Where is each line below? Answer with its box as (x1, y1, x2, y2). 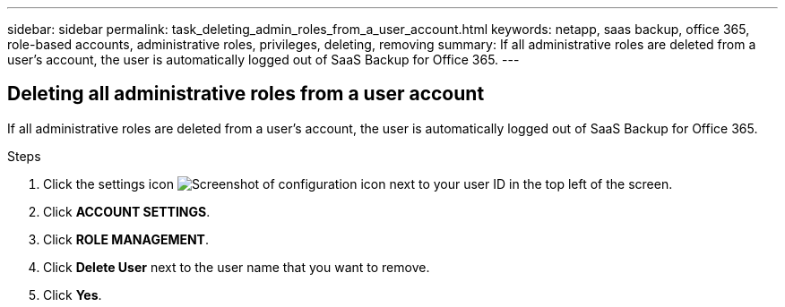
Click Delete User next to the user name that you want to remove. (43, 259, 430, 275)
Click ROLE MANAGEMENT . (43, 231, 210, 247)
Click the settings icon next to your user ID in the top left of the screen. (43, 175, 673, 192)
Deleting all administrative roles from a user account (7, 82, 485, 106)
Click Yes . (43, 286, 102, 303)
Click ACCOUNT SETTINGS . (43, 203, 211, 219)
